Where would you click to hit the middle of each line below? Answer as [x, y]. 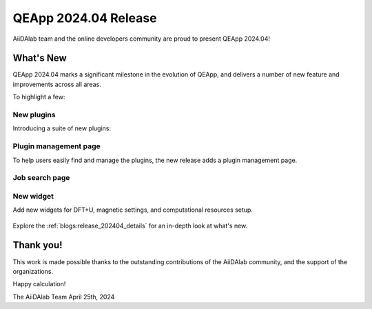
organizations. [33, 271]
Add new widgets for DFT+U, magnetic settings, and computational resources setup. [133, 210]
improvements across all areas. [57, 84]
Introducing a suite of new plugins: [62, 128]
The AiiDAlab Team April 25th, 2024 [64, 297]
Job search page [41, 178]
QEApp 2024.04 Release [85, 18]
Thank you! [38, 245]
